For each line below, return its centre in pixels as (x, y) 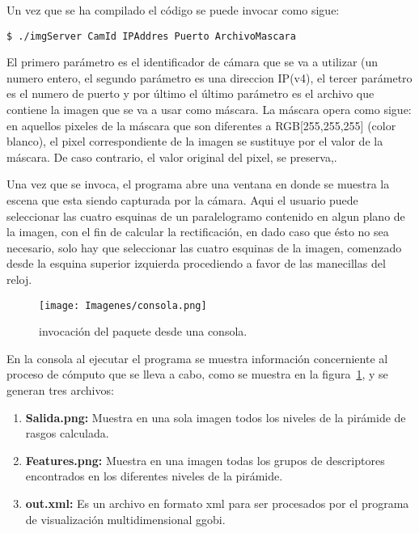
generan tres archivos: (60, 390)
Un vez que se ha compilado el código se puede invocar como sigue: (173, 10)
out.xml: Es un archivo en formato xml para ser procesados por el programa (217, 503)
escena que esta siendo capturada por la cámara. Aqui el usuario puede (182, 200)
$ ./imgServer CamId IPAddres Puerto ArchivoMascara (151, 36)
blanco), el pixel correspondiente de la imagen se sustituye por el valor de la (195, 141)
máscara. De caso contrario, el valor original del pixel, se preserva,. (172, 157)
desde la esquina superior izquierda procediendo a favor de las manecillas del (196, 263)
